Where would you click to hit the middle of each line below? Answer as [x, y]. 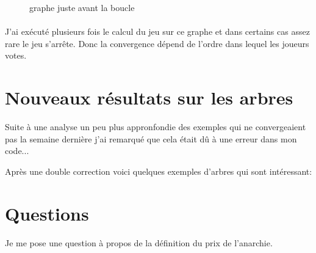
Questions [47, 213]
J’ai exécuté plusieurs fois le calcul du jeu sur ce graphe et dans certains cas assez [157, 31]
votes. [16, 55]
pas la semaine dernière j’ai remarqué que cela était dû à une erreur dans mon [151, 138]
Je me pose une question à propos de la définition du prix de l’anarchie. [139, 242]
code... [17, 151]
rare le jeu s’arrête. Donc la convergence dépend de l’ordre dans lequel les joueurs [157, 43]
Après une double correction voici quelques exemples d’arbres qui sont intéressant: [159, 171]
